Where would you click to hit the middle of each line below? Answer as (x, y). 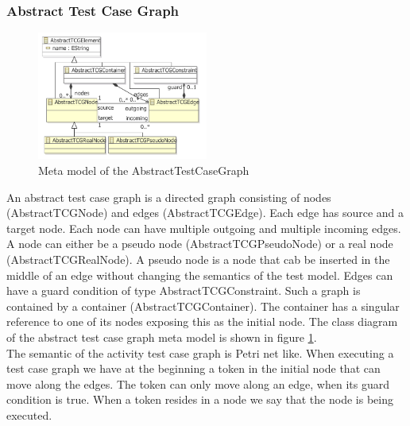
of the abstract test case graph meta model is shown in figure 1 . (162, 337)
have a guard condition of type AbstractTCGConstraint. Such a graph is (184, 290)
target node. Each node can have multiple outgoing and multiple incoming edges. (204, 228)
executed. (29, 414)
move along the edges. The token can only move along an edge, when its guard (198, 383)
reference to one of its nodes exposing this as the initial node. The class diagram (202, 321)
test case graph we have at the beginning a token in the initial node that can (193, 368)
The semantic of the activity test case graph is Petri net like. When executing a (200, 352)
